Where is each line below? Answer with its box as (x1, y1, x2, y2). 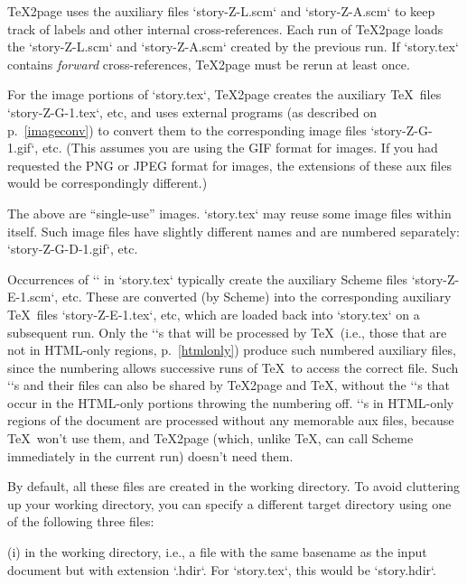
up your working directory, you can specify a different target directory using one (7, 494, 452, 513)
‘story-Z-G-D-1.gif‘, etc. (7, 239, 138, 258)
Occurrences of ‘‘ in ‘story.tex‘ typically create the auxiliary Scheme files (7, 269, 407, 288)
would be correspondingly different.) (7, 173, 208, 192)
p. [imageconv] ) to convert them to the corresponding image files (7, 120, 367, 139)
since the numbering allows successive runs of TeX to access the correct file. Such (7, 357, 459, 376)
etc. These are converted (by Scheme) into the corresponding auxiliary (61, 287, 452, 306)
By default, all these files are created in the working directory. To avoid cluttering (7, 477, 461, 496)
